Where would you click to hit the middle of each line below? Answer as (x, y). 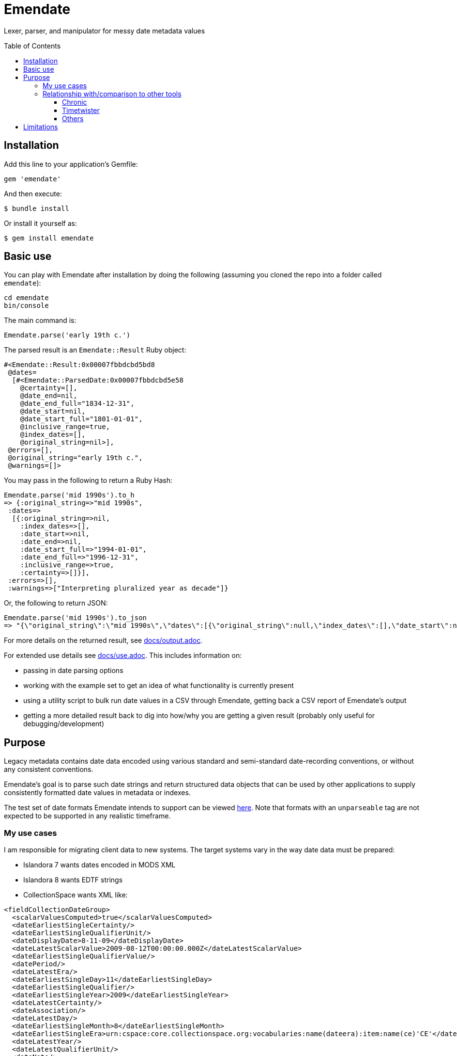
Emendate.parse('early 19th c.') (67, 335)
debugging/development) (64, 724)
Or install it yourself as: (40, 223)
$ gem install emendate (49, 238)
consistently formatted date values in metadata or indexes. (97, 793)
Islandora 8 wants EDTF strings (73, 880)
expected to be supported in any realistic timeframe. (87, 816)
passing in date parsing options (73, 671)
